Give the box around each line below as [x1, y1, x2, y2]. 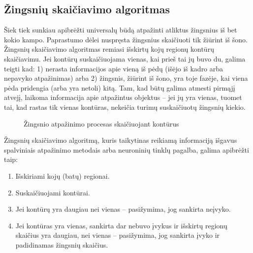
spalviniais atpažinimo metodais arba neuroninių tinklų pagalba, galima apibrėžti [4, 144, 249, 155]
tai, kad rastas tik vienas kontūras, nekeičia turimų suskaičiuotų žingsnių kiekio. [4, 101, 246, 112]
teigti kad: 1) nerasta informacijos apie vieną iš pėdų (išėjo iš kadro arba [4, 63, 223, 73]
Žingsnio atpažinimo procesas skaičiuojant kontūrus [24, 118, 179, 128]
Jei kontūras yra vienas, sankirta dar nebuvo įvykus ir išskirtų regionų [15, 220, 227, 230]
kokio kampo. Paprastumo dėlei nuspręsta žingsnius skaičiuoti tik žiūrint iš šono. [4, 34, 248, 44]
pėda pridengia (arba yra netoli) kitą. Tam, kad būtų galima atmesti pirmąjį [4, 82, 235, 93]
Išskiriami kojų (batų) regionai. [15, 170, 110, 181]
